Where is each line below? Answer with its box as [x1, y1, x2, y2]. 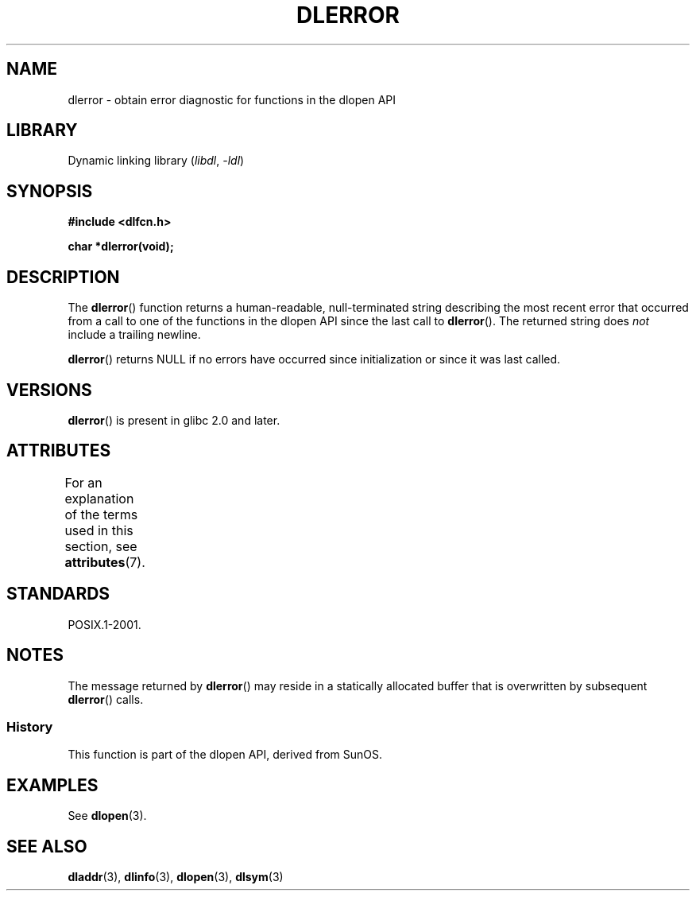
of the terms [64, 506, 138, 522]
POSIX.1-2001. [68, 617, 141, 631]
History [6, 718, 53, 735]
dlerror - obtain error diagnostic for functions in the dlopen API [68, 92, 396, 107]
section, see [64, 538, 137, 554]
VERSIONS [6, 379, 92, 400]
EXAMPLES [6, 775, 99, 795]
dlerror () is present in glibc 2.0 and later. [68, 413, 280, 427]
